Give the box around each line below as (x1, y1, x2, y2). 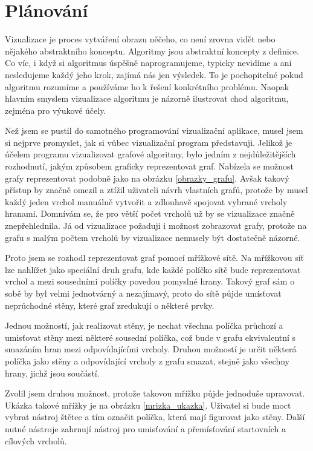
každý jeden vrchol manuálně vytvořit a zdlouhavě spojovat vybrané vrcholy (5, 195, 288, 208)
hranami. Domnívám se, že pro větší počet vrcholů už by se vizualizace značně (5, 207, 295, 220)
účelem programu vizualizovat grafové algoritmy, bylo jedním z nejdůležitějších (5, 148, 296, 160)
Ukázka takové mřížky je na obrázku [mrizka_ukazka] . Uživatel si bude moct (5, 398, 291, 411)
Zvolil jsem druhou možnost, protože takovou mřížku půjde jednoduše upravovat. (5, 387, 305, 400)
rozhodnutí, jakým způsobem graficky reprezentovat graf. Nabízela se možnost (5, 160, 294, 173)
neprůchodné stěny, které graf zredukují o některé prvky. (5, 298, 215, 311)
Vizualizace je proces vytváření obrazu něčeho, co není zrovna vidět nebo (5, 33, 276, 45)
